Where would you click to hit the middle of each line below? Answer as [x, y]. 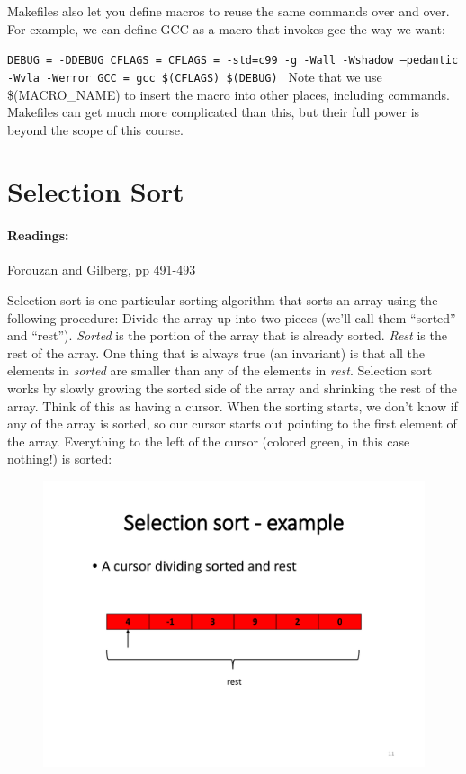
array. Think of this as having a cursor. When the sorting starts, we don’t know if [233, 405]
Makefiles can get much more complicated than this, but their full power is [214, 112]
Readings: [38, 235]
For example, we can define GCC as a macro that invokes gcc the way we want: [226, 28]
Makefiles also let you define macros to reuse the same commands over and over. [229, 11]
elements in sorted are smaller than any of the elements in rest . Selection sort [220, 370]
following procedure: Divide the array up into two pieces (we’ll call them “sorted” [232, 317]
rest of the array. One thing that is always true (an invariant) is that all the [216, 352]
